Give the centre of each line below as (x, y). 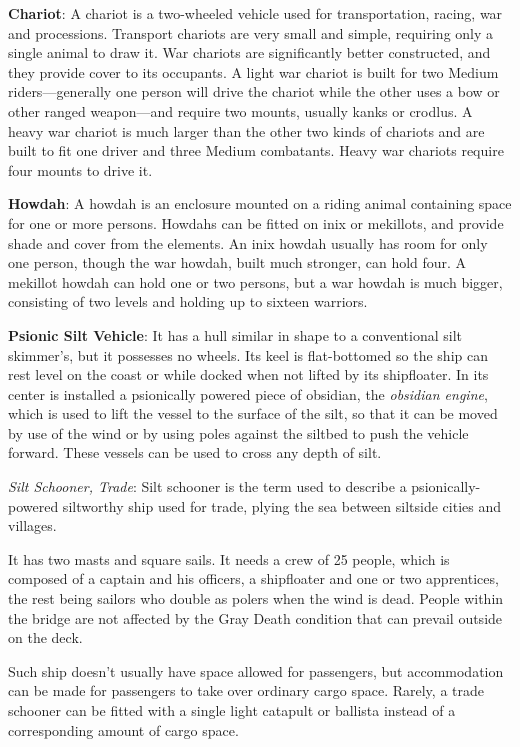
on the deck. (45, 637)
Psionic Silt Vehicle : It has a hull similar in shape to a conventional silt (235, 334)
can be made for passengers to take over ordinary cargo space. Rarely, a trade (246, 690)
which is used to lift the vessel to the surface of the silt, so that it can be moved (253, 413)
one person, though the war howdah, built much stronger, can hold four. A (237, 262)
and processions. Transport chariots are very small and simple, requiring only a (251, 32)
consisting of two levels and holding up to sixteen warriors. (188, 301)
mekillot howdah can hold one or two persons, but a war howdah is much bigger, (255, 281)
